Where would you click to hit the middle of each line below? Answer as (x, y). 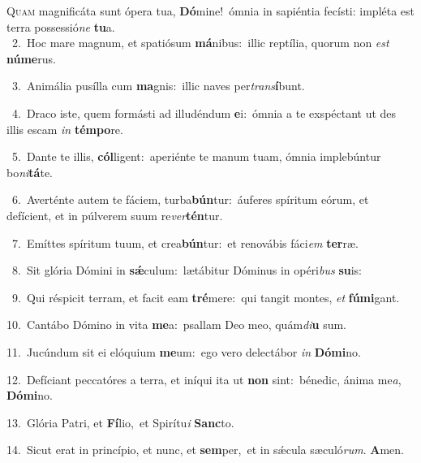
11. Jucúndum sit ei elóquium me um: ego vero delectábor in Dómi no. (184, 351)
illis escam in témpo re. (65, 129)
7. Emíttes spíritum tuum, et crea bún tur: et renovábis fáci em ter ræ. (185, 242)
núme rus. (31, 58)
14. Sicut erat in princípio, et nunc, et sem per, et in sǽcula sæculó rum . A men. (205, 450)
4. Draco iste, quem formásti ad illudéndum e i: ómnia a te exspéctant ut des (204, 113)
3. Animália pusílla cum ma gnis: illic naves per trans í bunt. (158, 86)
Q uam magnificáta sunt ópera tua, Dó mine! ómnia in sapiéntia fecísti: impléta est (211, 11)
